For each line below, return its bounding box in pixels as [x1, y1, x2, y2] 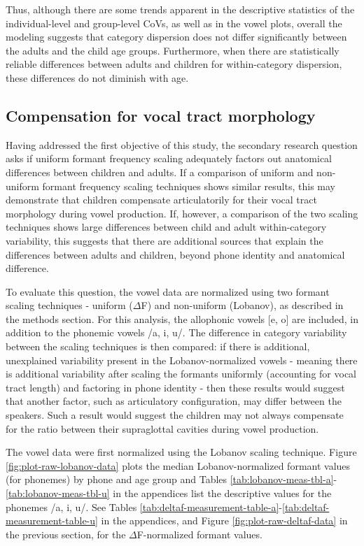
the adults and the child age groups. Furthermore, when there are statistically [6, 43, 339, 57]
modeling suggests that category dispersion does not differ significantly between [6, 29, 347, 44]
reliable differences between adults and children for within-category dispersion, [6, 57, 342, 71]
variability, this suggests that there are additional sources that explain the [6, 233, 323, 247]
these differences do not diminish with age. [6, 70, 189, 85]
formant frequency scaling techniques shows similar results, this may [42, 178, 335, 193]
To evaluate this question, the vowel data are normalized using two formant [6, 284, 330, 299]
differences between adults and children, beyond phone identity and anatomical [6, 247, 345, 261]
